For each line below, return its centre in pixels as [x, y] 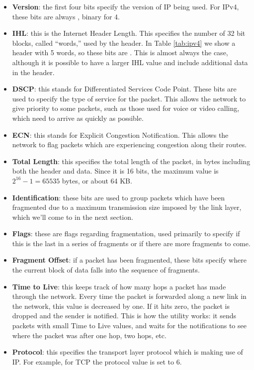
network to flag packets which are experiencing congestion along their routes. [129, 144]
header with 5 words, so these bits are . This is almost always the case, [120, 52]
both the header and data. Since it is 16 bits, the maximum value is [115, 171]
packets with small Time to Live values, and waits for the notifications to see [129, 325]
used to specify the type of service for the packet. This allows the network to [129, 98]
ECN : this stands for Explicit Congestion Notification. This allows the [120, 135]
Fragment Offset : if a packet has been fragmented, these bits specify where [129, 260]
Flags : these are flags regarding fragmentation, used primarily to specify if [126, 233]
